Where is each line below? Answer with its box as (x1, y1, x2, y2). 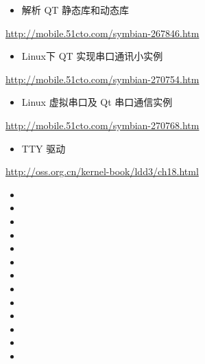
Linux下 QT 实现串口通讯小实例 (21, 49, 163, 63)
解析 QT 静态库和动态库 (21, 3, 130, 16)
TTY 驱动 (21, 141, 66, 155)
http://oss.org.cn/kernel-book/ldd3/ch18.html (5, 164, 199, 179)
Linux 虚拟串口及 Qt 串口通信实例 (21, 95, 173, 109)
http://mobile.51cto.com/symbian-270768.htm (5, 117, 200, 132)
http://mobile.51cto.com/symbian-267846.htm (5, 25, 200, 40)
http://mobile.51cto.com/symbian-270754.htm (5, 71, 200, 86)
